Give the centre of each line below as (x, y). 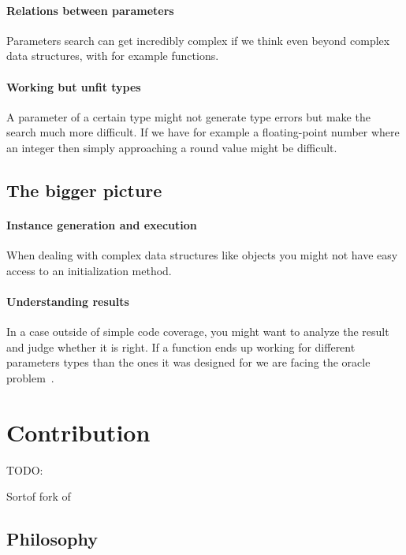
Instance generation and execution (102, 224)
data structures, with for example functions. (113, 56)
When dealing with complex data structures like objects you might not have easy (202, 255)
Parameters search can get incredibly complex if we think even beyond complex (198, 40)
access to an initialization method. (89, 270)
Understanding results (68, 301)
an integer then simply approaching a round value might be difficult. (172, 147)
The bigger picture (84, 190)
